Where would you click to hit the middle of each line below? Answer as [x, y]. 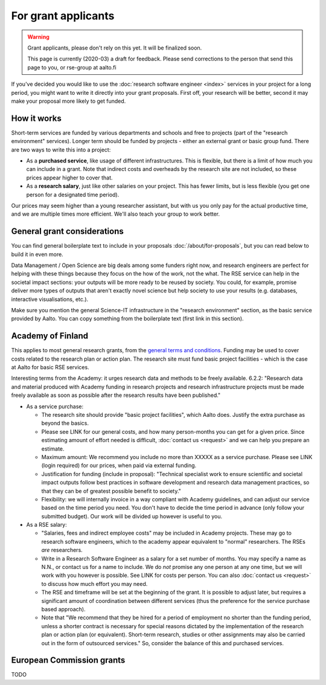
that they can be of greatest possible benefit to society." [111, 491]
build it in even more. [37, 254]
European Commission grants [68, 661]
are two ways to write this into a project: [61, 150]
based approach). [63, 609]
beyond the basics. [65, 423]
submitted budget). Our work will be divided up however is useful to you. [132, 516]
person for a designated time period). [73, 195]
